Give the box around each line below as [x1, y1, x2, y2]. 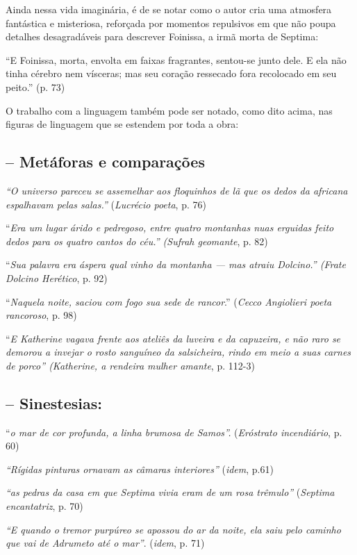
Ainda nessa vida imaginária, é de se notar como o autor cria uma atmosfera [6, 2, 332, 16]
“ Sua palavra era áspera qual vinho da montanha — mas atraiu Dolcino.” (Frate [6, 257, 346, 272]
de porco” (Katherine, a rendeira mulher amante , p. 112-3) [6, 358, 255, 372]
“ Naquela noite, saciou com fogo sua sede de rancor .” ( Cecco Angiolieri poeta [6, 294, 332, 308]
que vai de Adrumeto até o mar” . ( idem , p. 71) [6, 536, 205, 550]
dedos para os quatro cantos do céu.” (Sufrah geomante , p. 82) [6, 233, 268, 248]
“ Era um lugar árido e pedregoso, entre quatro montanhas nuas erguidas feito [6, 220, 334, 235]
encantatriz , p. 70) [6, 499, 83, 513]
